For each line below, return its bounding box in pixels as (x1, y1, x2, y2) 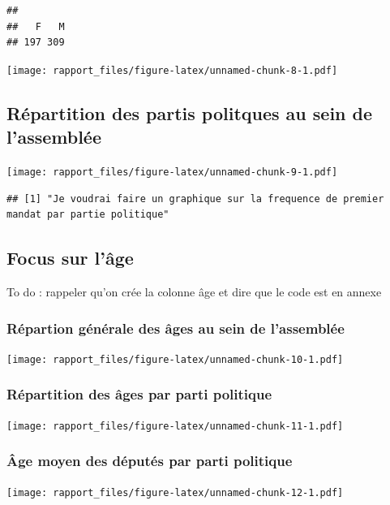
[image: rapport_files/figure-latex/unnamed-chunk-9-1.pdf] (6, 166, 338, 179)
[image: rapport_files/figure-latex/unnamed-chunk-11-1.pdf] (6, 420, 344, 432)
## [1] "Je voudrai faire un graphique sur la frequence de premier (6, 192, 384, 205)
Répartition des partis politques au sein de (6, 100, 373, 125)
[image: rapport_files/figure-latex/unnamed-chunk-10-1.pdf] (6, 353, 344, 365)
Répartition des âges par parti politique (6, 384, 272, 404)
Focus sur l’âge (6, 245, 134, 270)
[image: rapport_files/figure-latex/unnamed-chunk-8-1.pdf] (6, 64, 338, 76)
